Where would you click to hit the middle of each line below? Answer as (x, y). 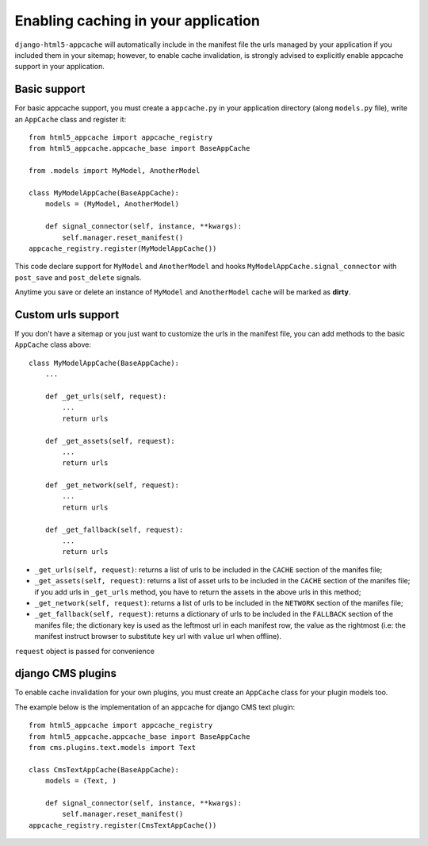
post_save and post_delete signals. (78, 277)
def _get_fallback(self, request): (114, 529)
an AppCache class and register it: (71, 119)
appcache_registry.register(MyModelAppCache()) (123, 248)
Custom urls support (67, 315)
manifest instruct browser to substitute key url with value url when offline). (158, 636)
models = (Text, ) (81, 781)
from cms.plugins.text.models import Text (113, 748)
